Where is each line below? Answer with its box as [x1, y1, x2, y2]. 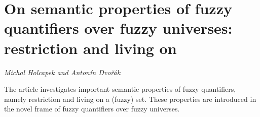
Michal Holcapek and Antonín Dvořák [4, 67, 121, 77]
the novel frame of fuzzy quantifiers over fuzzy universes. [4, 103, 180, 114]
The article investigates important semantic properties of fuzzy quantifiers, [4, 84, 236, 94]
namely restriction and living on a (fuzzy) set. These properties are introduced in [4, 93, 256, 104]
